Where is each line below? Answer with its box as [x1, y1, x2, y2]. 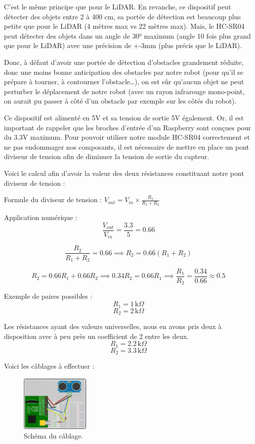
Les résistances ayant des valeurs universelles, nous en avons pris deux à [4, 321, 222, 331]
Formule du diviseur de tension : [4, 194, 102, 205]
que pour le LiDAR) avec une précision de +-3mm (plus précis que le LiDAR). [4, 40, 242, 51]
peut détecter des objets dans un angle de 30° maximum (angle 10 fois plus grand [4, 30, 251, 41]
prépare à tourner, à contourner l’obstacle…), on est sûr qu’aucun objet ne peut [4, 76, 244, 87]
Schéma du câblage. [24, 431, 84, 441]
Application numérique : [4, 212, 78, 222]
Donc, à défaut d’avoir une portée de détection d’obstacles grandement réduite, [4, 56, 244, 67]
